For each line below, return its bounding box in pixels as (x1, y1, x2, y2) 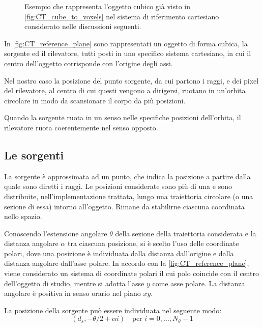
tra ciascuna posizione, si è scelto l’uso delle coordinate (67, 238, 239, 249)
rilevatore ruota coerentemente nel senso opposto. (4, 122, 158, 132)
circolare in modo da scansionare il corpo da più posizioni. (4, 95, 186, 105)
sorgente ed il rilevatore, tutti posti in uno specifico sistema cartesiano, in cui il (4, 48, 251, 59)
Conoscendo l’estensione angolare (4, 228, 107, 238)
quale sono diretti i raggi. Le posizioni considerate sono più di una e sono (4, 181, 232, 192)
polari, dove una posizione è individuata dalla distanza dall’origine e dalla (4, 248, 234, 258)
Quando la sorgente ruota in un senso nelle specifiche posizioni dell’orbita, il (4, 112, 241, 123)
